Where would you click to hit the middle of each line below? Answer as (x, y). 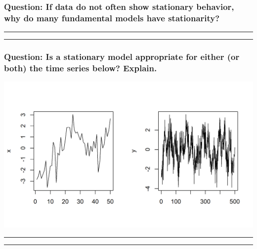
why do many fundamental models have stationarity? (112, 18)
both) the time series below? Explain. (81, 68)
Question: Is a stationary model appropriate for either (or (122, 57)
